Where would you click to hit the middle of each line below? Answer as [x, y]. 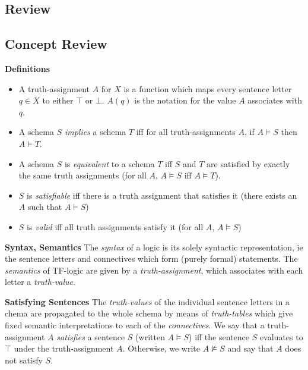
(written [150, 336]
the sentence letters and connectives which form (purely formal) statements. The [151, 258]
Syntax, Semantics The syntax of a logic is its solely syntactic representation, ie [154, 247]
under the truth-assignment [64, 348]
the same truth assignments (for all [82, 175]
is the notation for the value [185, 100]
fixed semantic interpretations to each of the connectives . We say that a [135, 325]
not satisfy [24, 360]
